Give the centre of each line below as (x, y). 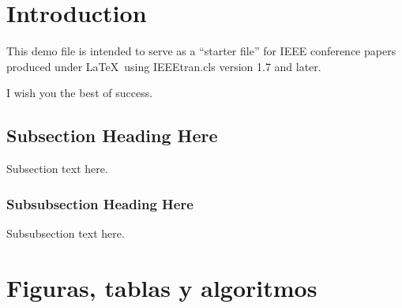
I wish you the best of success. (80, 93)
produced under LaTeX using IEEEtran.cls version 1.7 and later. (164, 66)
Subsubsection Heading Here (100, 203)
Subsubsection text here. (66, 233)
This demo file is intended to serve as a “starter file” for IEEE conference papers (201, 51)
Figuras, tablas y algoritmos (162, 287)
